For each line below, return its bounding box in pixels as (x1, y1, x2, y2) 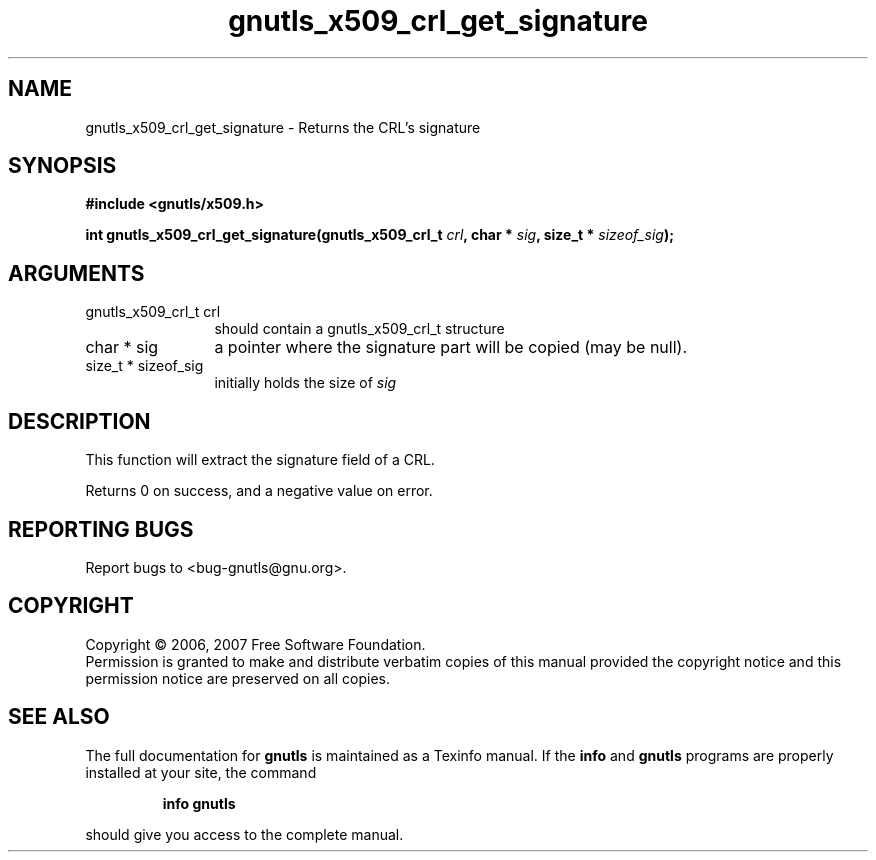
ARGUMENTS (8, 260, 145, 286)
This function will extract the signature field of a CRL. (85, 451, 435, 469)
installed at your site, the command (85, 763, 317, 781)
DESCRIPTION (8, 408, 151, 434)
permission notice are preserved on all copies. (85, 669, 390, 687)
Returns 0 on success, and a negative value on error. (85, 482, 433, 500)
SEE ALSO (8, 704, 110, 730)
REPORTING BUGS (8, 516, 194, 542)
